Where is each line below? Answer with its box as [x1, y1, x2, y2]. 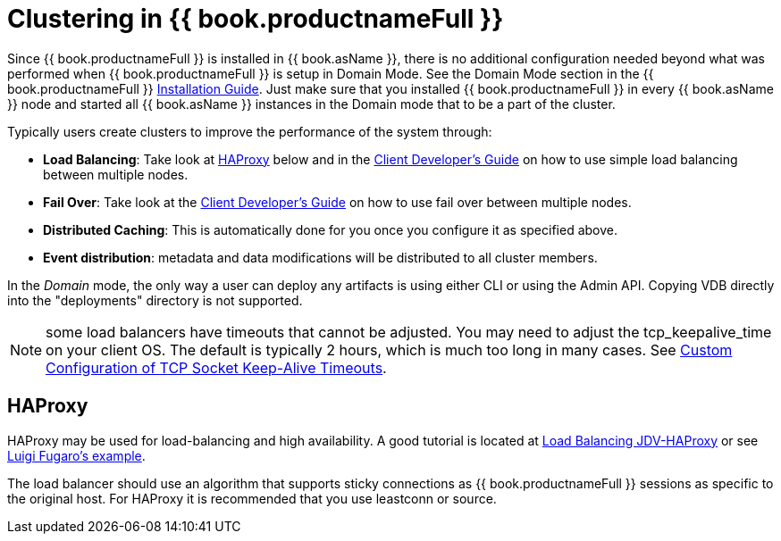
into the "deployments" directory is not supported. [7, 292, 303, 308]
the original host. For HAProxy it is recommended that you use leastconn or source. [7, 490, 497, 506]
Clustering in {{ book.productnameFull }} [7, 4, 504, 34]
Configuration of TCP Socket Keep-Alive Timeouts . [46, 358, 387, 377]
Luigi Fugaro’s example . [7, 447, 146, 463]
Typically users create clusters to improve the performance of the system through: [7, 123, 492, 139]
